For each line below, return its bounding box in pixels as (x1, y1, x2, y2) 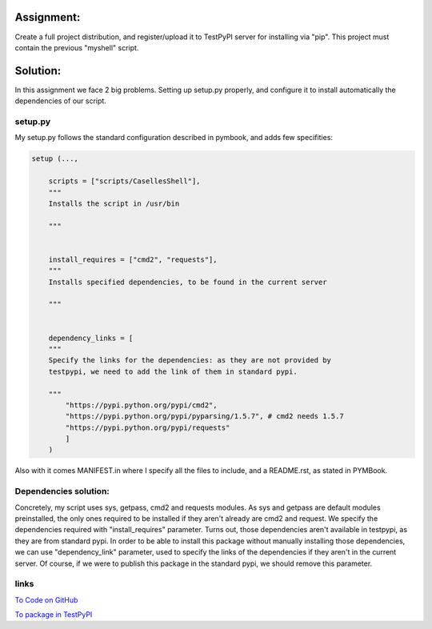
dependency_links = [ (48, 333, 134, 343)
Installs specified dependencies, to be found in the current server (48, 277, 327, 286)
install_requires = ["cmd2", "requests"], (48, 254, 218, 264)
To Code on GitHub (14, 595, 78, 604)
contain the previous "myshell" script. (14, 42, 139, 52)
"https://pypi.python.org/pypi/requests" (65, 423, 230, 432)
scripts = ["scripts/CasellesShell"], (48, 177, 201, 186)
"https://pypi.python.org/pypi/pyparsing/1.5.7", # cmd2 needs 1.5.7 (65, 412, 344, 421)
